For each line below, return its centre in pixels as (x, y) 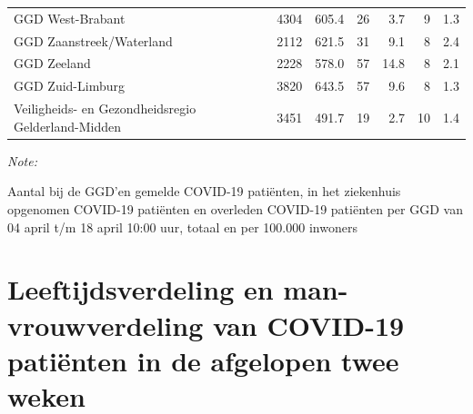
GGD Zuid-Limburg (69, 86)
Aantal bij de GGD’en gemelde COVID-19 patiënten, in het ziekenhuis (204, 191)
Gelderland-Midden (68, 126)
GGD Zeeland (52, 63)
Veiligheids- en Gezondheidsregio (105, 108)
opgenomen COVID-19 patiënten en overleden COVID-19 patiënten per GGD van (235, 209)
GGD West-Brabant (70, 18)
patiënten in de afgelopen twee (203, 360)
